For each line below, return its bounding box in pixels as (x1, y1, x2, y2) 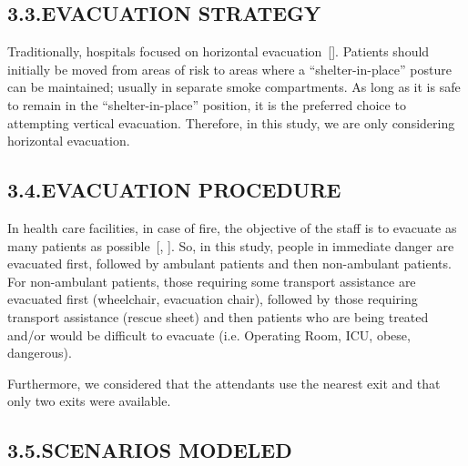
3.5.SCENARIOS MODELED (7, 436, 292, 464)
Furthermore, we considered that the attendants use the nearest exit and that (7, 373, 441, 392)
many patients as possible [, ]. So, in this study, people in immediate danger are (7, 236, 454, 255)
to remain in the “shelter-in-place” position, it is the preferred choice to (7, 95, 406, 114)
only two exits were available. (7, 391, 171, 410)
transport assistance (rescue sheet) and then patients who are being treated (7, 307, 429, 326)
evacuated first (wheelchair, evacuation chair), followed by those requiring (7, 289, 418, 309)
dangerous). (7, 343, 72, 362)
